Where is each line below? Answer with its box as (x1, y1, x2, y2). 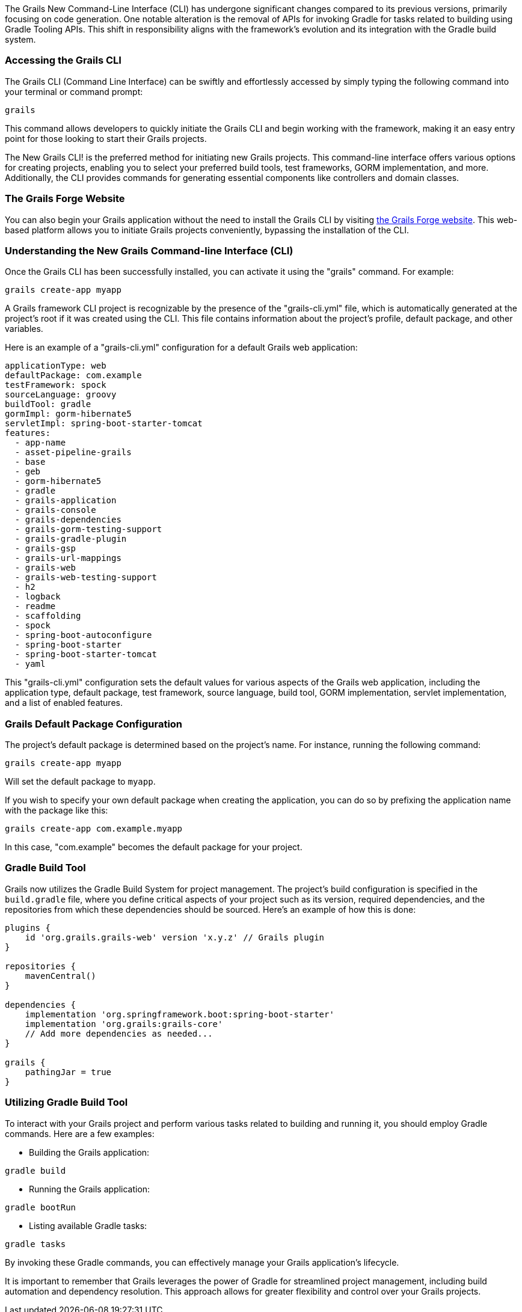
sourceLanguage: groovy (5, 390, 117, 400)
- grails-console (14, 505, 96, 515)
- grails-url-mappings (14, 553, 121, 563)
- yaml (14, 659, 46, 669)
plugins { (5, 922, 51, 933)
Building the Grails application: (29, 1147, 150, 1157)
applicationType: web (5, 361, 106, 371)
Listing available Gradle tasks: (29, 1220, 147, 1231)
